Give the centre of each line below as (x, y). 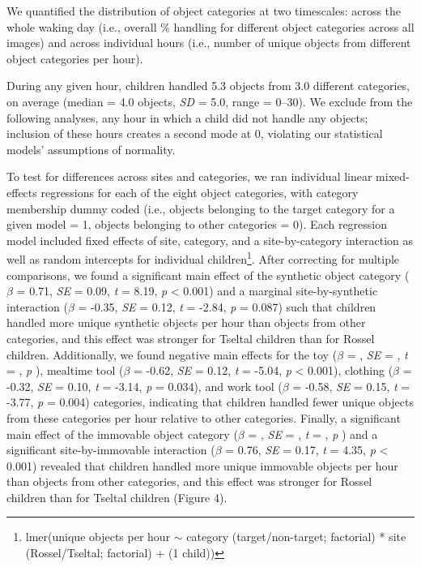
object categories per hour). (75, 58)
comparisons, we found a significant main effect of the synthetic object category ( (208, 275)
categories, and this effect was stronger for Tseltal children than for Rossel (191, 338)
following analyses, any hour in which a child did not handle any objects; (187, 117)
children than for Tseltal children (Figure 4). (117, 497)
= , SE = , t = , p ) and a (313, 434)
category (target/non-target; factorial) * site (296, 537)
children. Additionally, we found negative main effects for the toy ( (172, 354)
